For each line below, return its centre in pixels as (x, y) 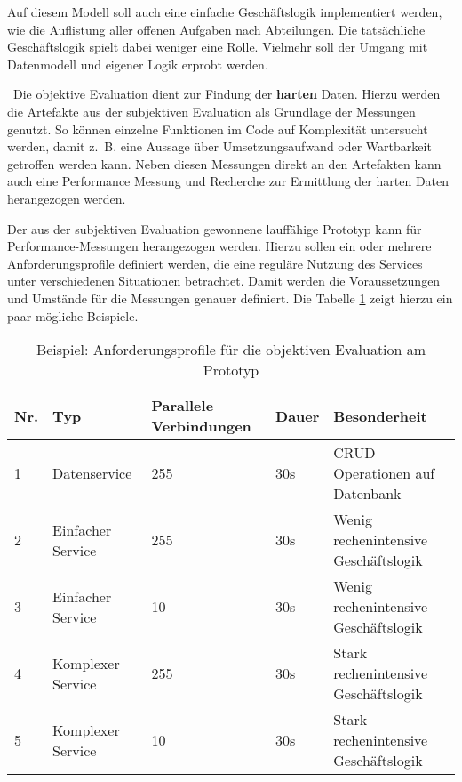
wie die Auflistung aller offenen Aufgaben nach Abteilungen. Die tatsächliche (216, 29)
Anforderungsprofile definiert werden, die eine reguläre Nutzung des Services (215, 263)
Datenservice (92, 473)
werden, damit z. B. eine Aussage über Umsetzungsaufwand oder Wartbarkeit (219, 146)
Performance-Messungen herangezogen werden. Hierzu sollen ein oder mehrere (219, 246)
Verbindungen (201, 426)
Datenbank (367, 494)
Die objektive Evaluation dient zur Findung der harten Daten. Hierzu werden (227, 94)
